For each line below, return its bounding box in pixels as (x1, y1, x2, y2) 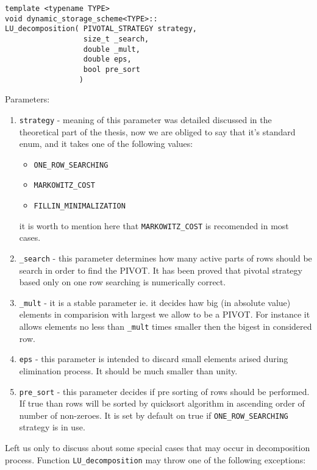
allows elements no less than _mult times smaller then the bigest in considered (19, 320, 312, 332)
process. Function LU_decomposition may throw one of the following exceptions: (5, 453, 306, 466)
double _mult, (83, 45, 140, 54)
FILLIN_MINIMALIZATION (34, 202, 126, 210)
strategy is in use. (19, 421, 85, 433)
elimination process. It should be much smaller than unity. (19, 364, 238, 377)
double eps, (83, 55, 132, 64)
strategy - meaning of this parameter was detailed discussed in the (19, 113, 272, 126)
